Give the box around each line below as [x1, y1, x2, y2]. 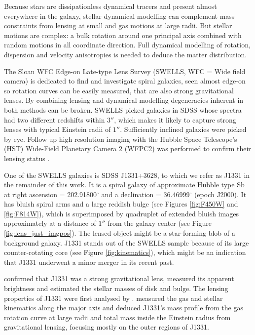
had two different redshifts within [4, 114, 105, 125]
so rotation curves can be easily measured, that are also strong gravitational [4, 85, 234, 95]
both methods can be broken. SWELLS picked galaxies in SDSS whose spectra [4, 104, 242, 115]
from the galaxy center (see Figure [108, 218, 212, 228]
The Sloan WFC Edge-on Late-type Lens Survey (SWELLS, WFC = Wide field [4, 66, 246, 76]
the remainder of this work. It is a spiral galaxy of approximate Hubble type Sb [4, 179, 245, 190]
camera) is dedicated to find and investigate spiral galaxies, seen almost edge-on [4, 76, 246, 86]
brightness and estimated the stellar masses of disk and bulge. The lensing [4, 283, 228, 293]
